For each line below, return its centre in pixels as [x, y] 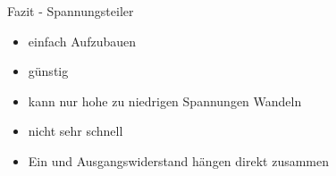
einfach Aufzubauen [82, 41]
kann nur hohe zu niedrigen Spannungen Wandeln [165, 101]
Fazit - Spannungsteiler [71, 11]
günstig [48, 71]
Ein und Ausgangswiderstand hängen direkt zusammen [179, 160]
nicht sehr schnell [76, 131]
